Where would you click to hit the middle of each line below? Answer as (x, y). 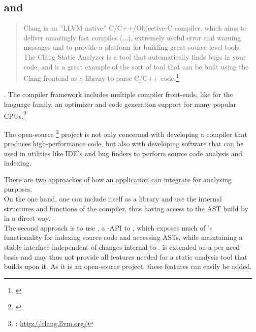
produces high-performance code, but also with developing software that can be (124, 144)
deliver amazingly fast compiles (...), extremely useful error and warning (132, 37)
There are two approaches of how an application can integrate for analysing (118, 179)
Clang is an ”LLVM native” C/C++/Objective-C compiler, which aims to (135, 28)
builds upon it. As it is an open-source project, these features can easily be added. (128, 266)
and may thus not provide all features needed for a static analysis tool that (134, 256)
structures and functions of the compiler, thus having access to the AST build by (126, 208)
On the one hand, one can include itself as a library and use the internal (113, 199)
